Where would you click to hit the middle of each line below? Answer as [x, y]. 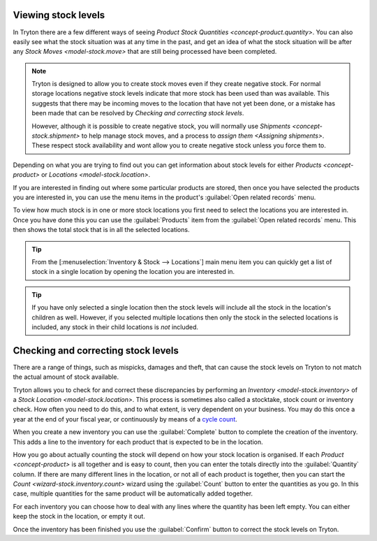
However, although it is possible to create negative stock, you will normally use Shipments [161, 126]
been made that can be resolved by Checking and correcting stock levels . [138, 113]
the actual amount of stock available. [66, 377]
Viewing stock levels [59, 15]
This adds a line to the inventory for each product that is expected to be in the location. [138, 442]
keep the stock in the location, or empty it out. [79, 517]
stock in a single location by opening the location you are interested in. [133, 272]
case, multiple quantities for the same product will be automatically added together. [133, 493]
